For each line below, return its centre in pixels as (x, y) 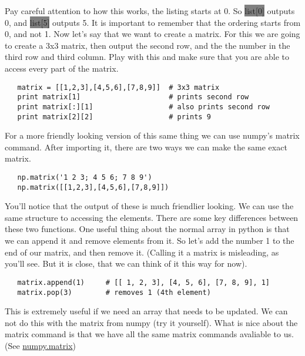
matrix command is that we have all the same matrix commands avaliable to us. (149, 334)
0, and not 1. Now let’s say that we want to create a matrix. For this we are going (152, 34)
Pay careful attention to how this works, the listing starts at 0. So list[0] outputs (150, 11)
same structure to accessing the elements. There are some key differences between (152, 217)
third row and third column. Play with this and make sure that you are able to (147, 57)
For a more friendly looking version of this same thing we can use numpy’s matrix (152, 135)
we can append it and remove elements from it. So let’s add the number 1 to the (150, 241)
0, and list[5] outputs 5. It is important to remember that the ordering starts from (153, 22)
